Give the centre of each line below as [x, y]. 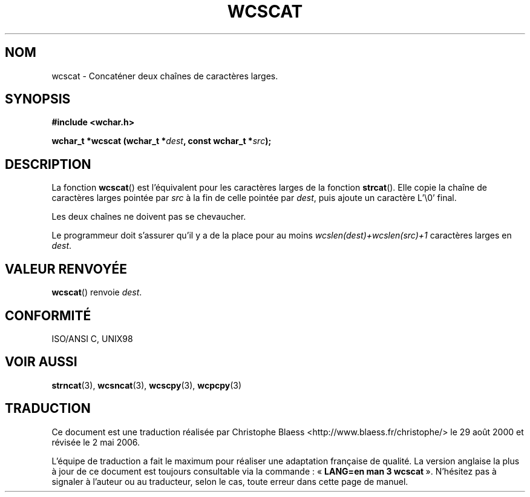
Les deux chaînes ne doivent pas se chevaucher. [149, 217]
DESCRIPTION [48, 164]
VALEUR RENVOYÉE [66, 269]
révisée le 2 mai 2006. [96, 442]
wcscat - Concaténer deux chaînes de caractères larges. [165, 76]
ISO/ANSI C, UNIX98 [92, 338]
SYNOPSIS [38, 99]
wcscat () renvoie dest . [97, 292]
